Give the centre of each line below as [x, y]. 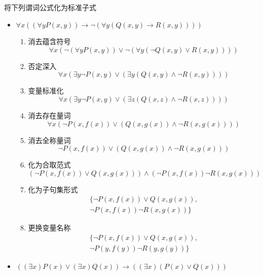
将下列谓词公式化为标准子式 [50, 7]
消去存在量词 [49, 115]
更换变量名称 [49, 228]
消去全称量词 [49, 140]
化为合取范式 [49, 165]
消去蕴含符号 [49, 41]
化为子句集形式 [53, 189]
